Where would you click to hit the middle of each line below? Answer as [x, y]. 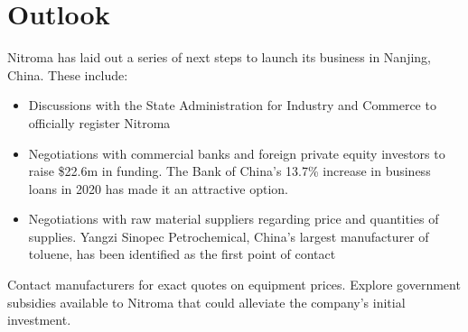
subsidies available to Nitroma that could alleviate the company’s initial [206, 302]
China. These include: [68, 74]
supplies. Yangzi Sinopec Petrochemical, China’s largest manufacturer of [229, 236]
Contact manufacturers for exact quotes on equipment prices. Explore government [234, 285]
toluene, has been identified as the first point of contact [182, 254]
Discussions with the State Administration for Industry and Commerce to [232, 105]
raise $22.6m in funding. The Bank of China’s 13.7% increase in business [229, 171]
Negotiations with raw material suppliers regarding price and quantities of [234, 219]
